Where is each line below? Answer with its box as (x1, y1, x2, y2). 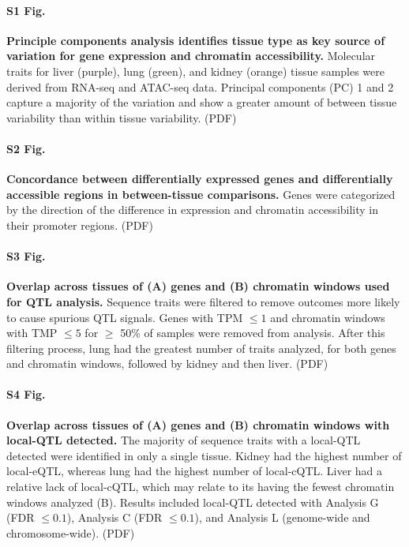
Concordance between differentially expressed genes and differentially (6, 170, 393, 187)
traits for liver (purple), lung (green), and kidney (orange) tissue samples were (6, 62, 385, 79)
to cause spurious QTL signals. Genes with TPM (6, 309, 243, 325)
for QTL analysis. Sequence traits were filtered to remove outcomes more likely (6, 293, 400, 309)
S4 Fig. (6, 386, 46, 403)
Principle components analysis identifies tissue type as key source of (6, 32, 385, 48)
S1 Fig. (6, 2, 46, 18)
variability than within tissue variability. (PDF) (6, 109, 237, 126)
